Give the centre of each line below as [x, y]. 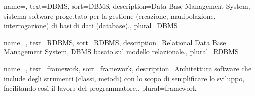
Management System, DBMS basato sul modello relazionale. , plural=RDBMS [121, 52]
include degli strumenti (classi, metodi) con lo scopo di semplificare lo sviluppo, [124, 78]
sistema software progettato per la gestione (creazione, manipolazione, [110, 16]
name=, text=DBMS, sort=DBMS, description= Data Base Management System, [127, 6]
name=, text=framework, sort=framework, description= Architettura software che [128, 68]
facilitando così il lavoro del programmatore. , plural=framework [100, 88]
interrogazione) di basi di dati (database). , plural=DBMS [91, 25]
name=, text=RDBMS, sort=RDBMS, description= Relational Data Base [115, 42]
